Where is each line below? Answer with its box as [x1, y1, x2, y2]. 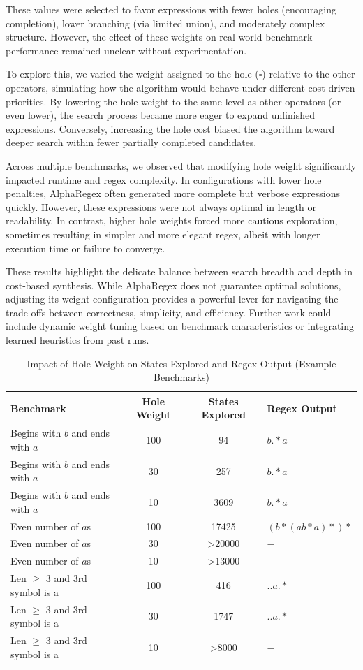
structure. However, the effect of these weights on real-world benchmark [6, 29, 313, 44]
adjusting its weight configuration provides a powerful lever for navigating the [6, 291, 339, 306]
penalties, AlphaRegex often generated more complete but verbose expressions [6, 186, 341, 201]
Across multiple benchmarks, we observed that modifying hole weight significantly [6, 158, 357, 173]
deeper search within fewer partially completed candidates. [6, 135, 257, 150]
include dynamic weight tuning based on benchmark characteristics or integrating [6, 319, 354, 333]
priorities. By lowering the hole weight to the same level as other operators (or [6, 94, 341, 108]
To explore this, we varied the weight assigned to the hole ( [6, 66, 259, 81]
